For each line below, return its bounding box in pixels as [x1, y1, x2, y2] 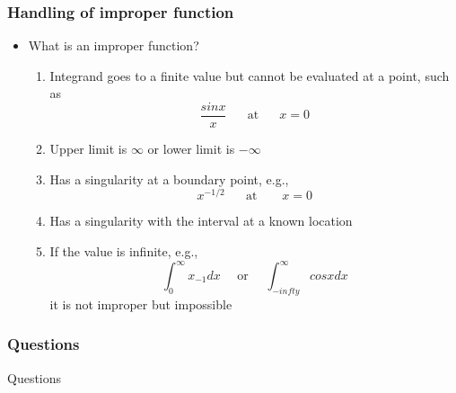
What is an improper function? [28, 36, 199, 55]
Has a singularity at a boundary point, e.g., [49, 169, 289, 188]
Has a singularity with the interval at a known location [49, 211, 353, 230]
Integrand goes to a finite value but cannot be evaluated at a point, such [49, 66, 450, 85]
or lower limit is [147, 139, 235, 158]
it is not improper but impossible [49, 294, 232, 313]
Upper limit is [49, 139, 127, 158]
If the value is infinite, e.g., [49, 241, 198, 260]
